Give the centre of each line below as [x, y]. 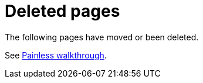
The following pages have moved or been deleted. [102, 37]
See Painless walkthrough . [56, 55]
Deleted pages [62, 11]
